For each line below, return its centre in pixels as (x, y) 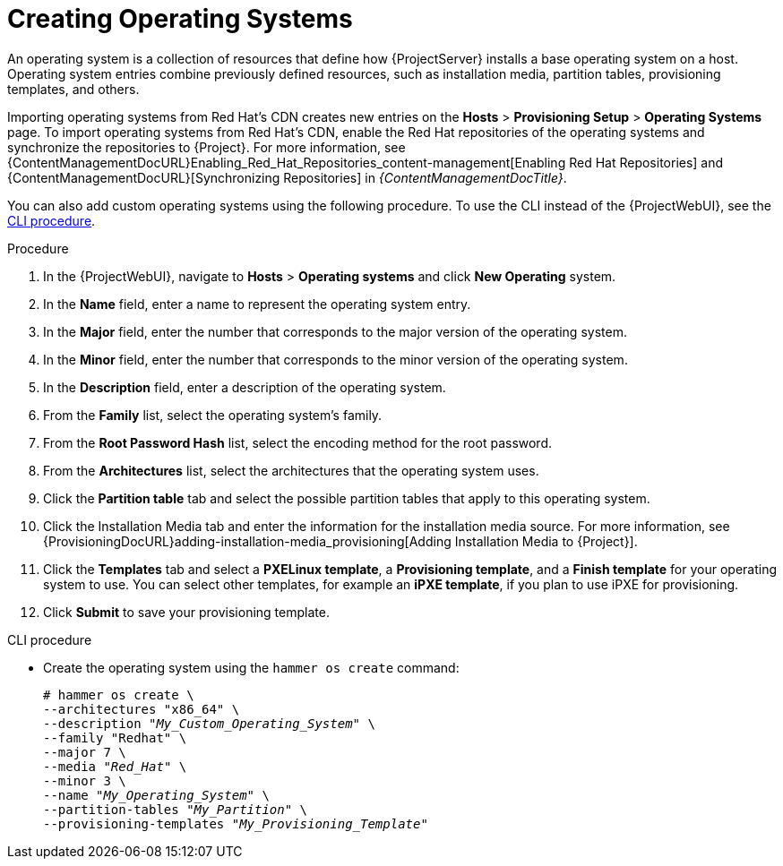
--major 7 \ (85, 752)
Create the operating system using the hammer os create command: (251, 667)
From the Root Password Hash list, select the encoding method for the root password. (298, 442)
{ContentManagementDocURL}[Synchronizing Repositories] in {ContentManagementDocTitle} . (287, 177)
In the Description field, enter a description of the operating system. (245, 387)
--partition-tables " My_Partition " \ (176, 809)
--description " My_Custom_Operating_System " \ (209, 723)
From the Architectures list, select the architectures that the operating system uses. (291, 470)
